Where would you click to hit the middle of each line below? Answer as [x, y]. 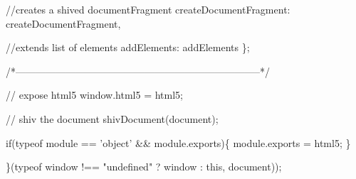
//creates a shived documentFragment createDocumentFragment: [148, 9]
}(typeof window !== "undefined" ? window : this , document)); [144, 167]
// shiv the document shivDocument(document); [112, 118]
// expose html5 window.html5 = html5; [94, 95]
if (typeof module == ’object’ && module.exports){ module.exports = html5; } [178, 142]
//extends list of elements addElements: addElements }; [128, 47]
